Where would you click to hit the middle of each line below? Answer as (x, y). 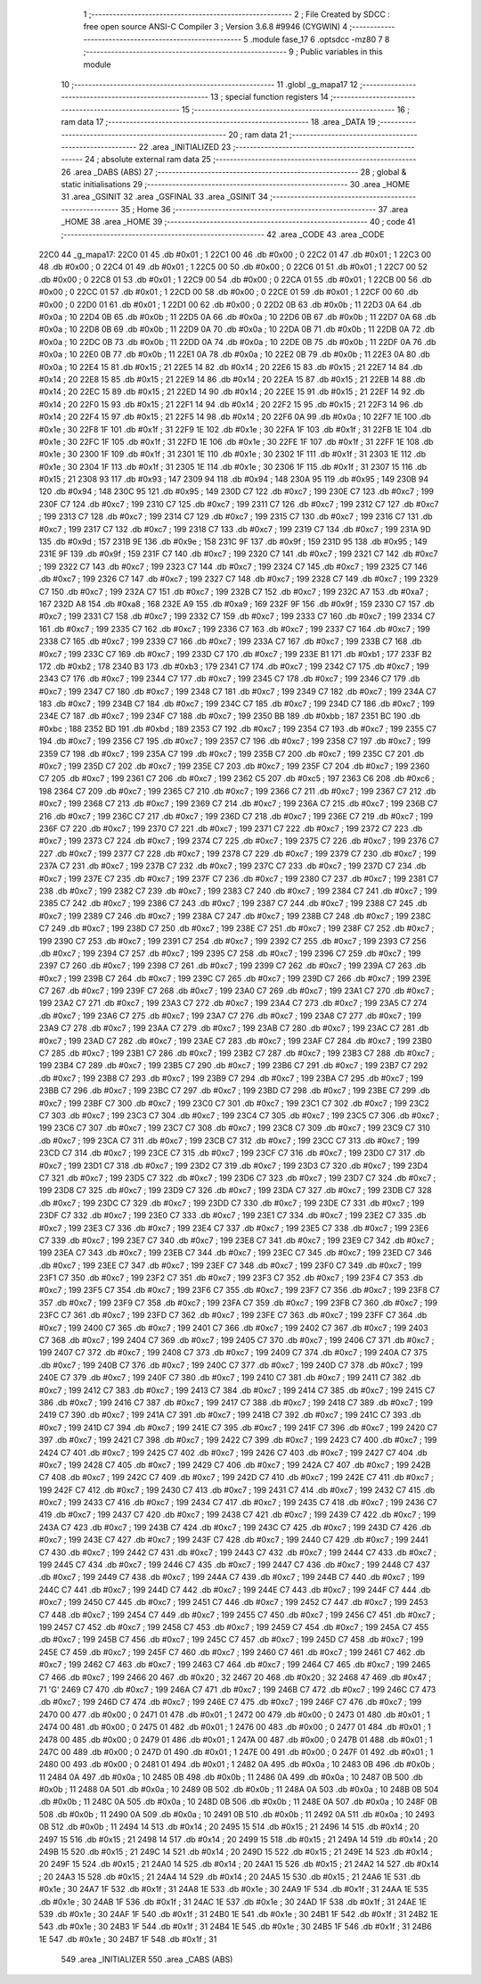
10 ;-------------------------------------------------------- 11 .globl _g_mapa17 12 (209, 84)
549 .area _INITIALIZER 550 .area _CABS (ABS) (147, 1959)
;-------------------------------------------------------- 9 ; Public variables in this (233, 52)
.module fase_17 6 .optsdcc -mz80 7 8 (320, 39)
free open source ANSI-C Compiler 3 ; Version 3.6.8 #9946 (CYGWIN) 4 (216, 27)
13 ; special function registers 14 (269, 97)
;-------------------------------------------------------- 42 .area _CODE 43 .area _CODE (223, 234)
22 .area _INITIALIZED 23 (185, 146)
